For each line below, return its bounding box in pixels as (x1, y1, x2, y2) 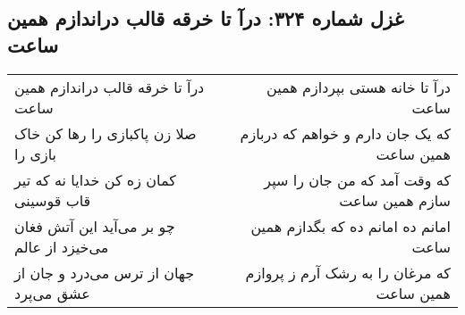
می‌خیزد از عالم (14, 236, 109, 257)
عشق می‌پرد (14, 282, 90, 303)
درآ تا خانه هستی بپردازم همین (266, 76, 451, 97)
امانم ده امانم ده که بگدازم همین (250, 215, 451, 236)
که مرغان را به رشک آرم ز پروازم (245, 261, 451, 283)
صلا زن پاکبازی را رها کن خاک (14, 122, 197, 144)
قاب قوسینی (14, 189, 91, 211)
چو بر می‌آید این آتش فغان (14, 215, 175, 236)
